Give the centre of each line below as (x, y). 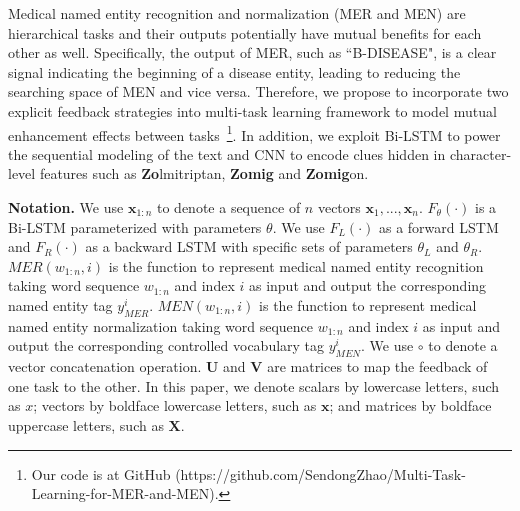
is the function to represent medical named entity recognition (296, 265)
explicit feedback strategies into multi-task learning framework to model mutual (252, 110)
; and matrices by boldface (410, 405)
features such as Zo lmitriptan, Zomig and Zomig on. (204, 173)
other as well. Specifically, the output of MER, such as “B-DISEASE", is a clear (252, 52)
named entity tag (60, 304)
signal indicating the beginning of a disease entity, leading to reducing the (234, 71)
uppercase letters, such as (86, 424)
